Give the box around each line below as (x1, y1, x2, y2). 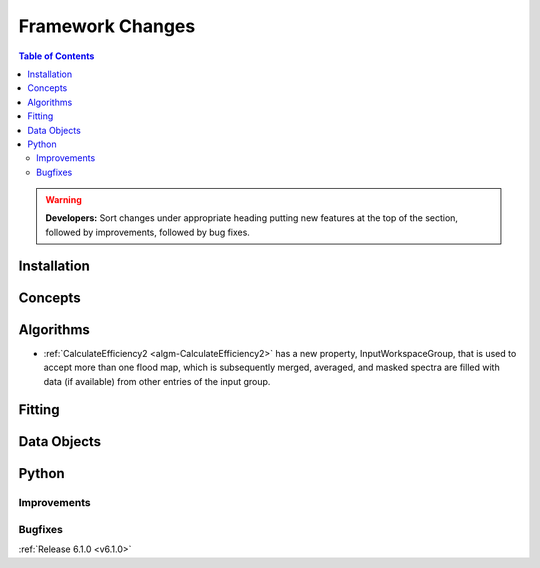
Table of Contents (18, 50, 95, 62)
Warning (45, 194, 82, 206)
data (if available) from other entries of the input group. (43, 375, 271, 387)
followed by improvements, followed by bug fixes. (45, 226, 250, 238)
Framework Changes (18, 15, 196, 37)
